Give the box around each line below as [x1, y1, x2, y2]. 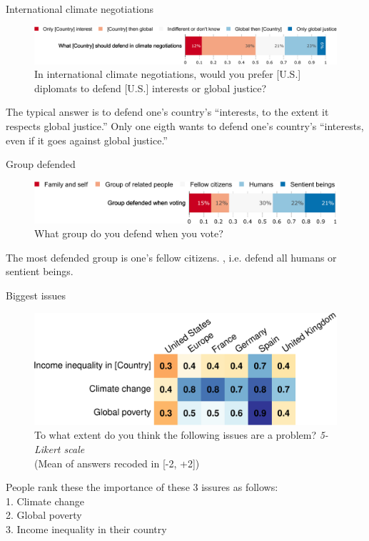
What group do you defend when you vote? [34, 226, 223, 241]
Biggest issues [6, 287, 66, 302]
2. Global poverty [6, 507, 82, 522]
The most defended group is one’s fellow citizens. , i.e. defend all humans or [6, 249, 337, 264]
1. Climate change [6, 493, 85, 508]
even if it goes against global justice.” [6, 132, 168, 147]
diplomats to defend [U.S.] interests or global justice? [34, 80, 267, 95]
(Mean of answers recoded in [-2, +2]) [34, 455, 200, 470]
